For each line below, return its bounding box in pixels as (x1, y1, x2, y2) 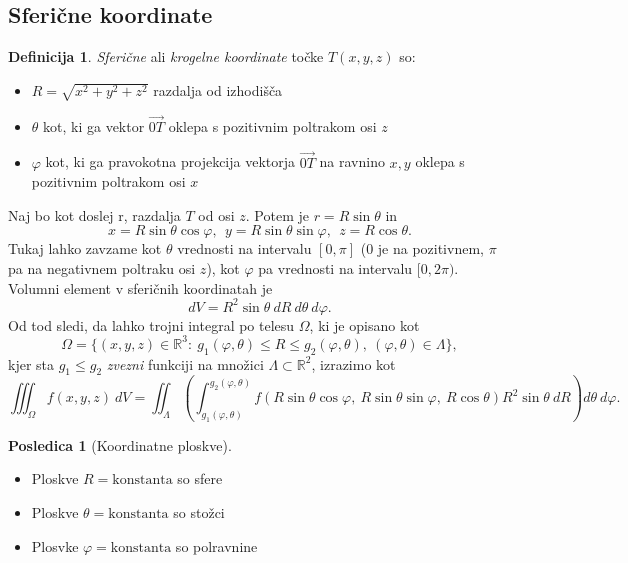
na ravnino (319, 151, 385, 172)
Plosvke (31, 535, 79, 556)
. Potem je (245, 204, 309, 225)
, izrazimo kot (311, 353, 396, 374)
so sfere (177, 468, 223, 489)
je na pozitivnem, (377, 238, 484, 259)
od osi (198, 204, 235, 225)
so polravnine (175, 535, 258, 556)
